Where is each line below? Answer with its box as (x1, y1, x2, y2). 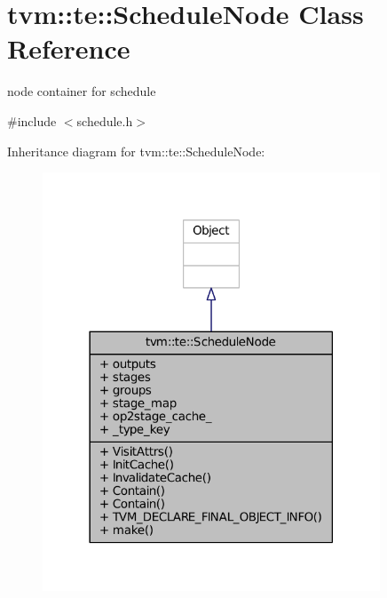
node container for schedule (7, 82, 156, 100)
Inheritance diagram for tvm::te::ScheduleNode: (7, 141, 265, 160)
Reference (7, 30, 130, 67)
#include (7, 111, 57, 130)
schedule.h (76, 111, 133, 130)
